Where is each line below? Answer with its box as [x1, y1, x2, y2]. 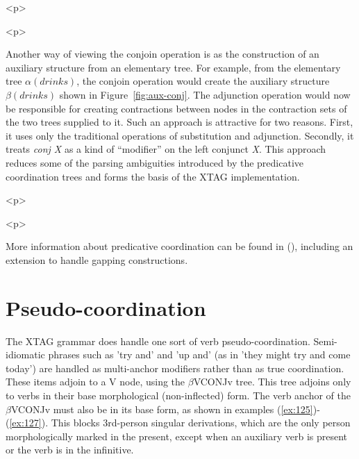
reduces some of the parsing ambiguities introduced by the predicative [6, 155, 304, 169]
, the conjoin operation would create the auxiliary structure [76, 74, 330, 88]
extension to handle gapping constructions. [6, 252, 188, 267]
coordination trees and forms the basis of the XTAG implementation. [6, 169, 300, 183]
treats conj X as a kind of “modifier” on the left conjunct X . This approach [6, 142, 326, 156]
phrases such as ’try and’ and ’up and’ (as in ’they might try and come [48, 347, 351, 362]
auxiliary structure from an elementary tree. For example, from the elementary [6, 60, 341, 74]
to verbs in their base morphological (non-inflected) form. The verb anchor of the [6, 388, 351, 402]
